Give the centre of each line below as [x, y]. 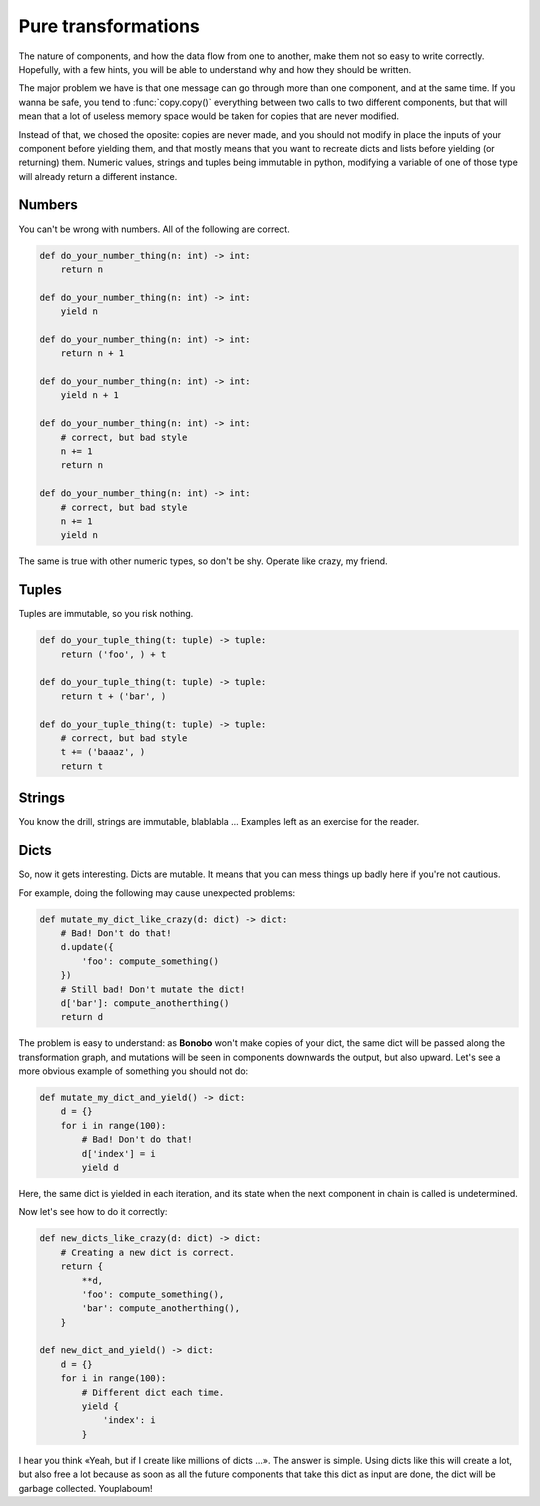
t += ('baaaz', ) [103, 752]
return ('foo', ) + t [113, 654]
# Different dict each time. [153, 1392]
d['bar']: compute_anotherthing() [145, 1003]
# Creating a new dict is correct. [147, 1252]
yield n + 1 [90, 395]
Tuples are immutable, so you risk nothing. [106, 614]
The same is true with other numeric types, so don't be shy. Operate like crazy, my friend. [203, 561]
